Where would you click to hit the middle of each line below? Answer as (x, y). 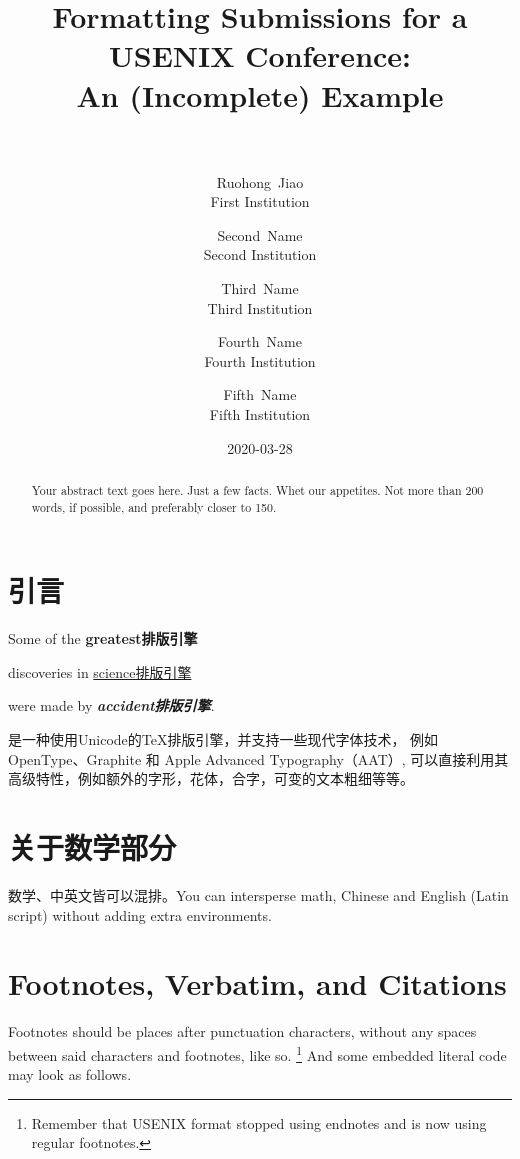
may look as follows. (70, 1074)
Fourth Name (260, 341)
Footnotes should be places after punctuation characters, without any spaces (242, 1031)
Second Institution (260, 254)
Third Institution (260, 307)
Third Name (260, 288)
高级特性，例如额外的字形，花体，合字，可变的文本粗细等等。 (211, 778)
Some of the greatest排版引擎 (103, 638)
